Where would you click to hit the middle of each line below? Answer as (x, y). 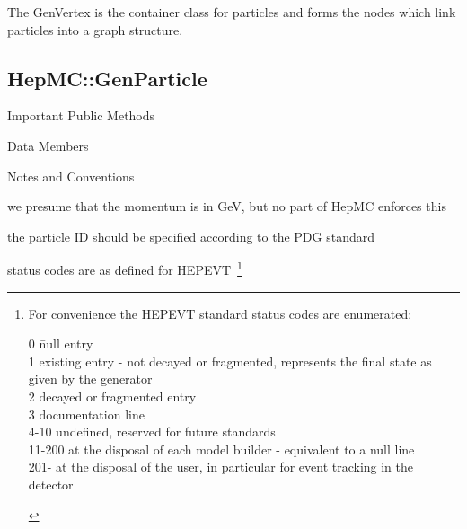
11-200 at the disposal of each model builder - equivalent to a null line (221, 449)
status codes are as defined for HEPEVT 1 (125, 269)
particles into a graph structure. (95, 29)
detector (51, 484)
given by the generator (90, 379)
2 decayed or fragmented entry (112, 396)
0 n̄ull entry (61, 344)
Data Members (48, 145)
